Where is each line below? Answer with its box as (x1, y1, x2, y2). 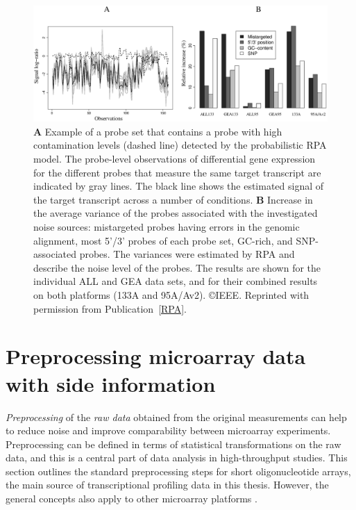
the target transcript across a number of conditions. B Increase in (33, 192, 313, 206)
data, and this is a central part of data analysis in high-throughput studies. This (6, 450, 348, 465)
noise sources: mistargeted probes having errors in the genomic (33, 220, 300, 234)
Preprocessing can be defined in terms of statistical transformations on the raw (6, 436, 341, 451)
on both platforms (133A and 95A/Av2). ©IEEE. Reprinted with (33, 288, 310, 302)
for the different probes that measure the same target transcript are (33, 165, 321, 179)
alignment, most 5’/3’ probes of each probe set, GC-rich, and (33, 233, 293, 247)
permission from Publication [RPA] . (33, 301, 187, 315)
